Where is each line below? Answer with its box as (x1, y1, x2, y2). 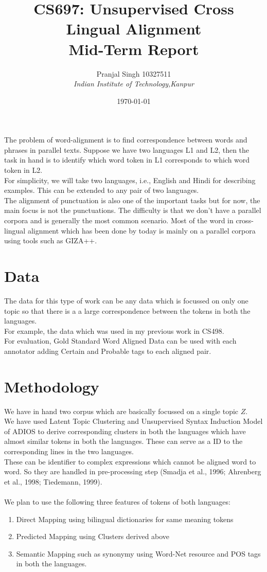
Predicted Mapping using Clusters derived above (16, 531, 170, 542)
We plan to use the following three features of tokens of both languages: (4, 496, 230, 507)
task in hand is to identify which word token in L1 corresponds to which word (4, 154, 250, 165)
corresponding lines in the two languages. (4, 446, 134, 456)
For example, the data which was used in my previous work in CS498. (4, 325, 224, 336)
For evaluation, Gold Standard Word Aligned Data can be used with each (4, 335, 237, 346)
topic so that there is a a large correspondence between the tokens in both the (4, 305, 251, 316)
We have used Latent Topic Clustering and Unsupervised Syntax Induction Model (4, 416, 263, 426)
